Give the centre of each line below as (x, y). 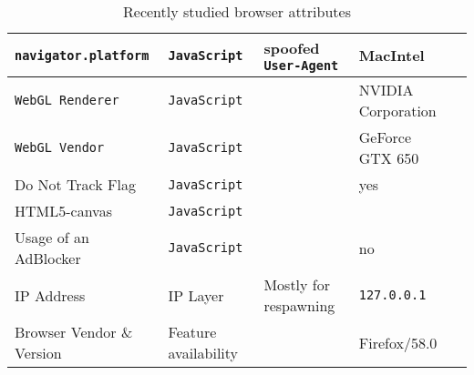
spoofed (292, 48)
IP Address (50, 295)
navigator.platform (82, 55)
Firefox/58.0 (398, 342)
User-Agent (301, 66)
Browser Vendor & (74, 332)
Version (38, 353)
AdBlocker (48, 258)
